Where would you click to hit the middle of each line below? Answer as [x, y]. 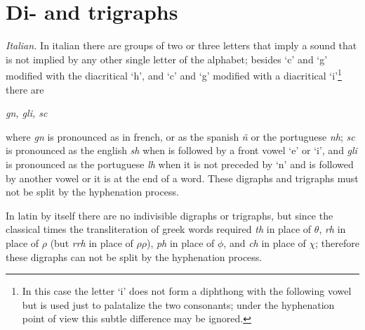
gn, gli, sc [27, 113]
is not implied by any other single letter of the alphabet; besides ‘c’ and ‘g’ [167, 59]
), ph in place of [180, 242]
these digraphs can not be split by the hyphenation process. [134, 256]
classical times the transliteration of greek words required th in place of [159, 229]
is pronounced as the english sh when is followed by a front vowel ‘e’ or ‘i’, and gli [181, 150]
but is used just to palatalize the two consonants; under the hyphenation [178, 304]
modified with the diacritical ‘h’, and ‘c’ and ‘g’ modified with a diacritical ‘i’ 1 [174, 74]
